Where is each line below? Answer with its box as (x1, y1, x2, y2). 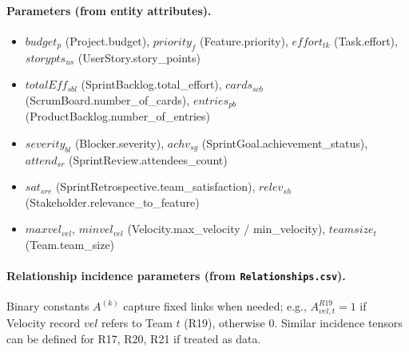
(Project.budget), (65, 32, 150, 49)
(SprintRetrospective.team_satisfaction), (55, 178, 256, 195)
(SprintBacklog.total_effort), (81, 76, 222, 93)
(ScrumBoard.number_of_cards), (25, 91, 190, 108)
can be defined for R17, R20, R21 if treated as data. (6, 330, 261, 346)
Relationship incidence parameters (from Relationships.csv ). (6, 267, 346, 284)
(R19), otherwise (184, 314, 265, 330)
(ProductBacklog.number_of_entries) (25, 108, 211, 125)
